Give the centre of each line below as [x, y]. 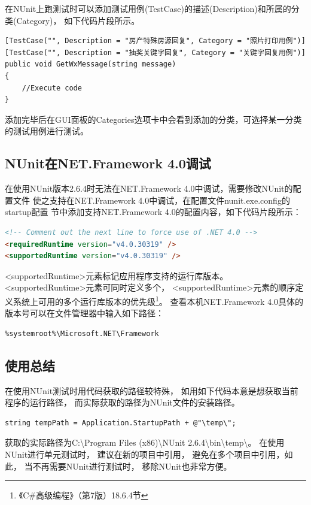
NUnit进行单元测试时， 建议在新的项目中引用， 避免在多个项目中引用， [145, 454]
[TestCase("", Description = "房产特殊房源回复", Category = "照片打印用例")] [155, 41]
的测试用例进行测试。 [47, 131]
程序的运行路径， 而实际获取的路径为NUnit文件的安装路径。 [122, 402]
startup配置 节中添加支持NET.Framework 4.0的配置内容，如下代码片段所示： [153, 212]
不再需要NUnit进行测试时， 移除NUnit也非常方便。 [132, 466]
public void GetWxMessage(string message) [91, 64]
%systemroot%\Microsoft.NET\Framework [82, 333]
